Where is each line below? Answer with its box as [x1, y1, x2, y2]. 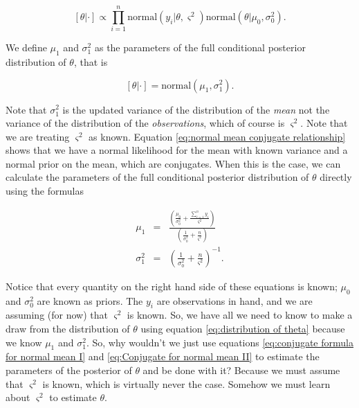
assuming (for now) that [6, 308, 108, 322]
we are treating [6, 129, 70, 143]
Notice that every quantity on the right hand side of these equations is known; [6, 278, 338, 293]
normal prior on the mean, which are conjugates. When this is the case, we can [6, 156, 341, 170]
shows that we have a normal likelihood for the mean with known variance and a [6, 143, 348, 157]
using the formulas [6, 184, 84, 198]
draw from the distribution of [6, 321, 130, 336]
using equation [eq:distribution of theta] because [140, 321, 345, 336]
